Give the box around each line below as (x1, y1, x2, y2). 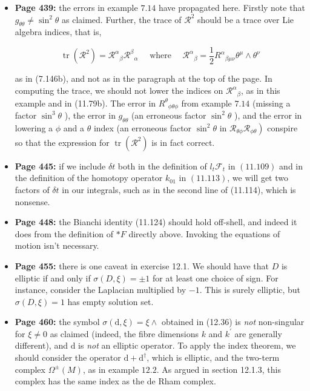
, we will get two (227, 171, 288, 184)
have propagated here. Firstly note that (158, 1, 305, 13)
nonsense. (15, 195, 50, 208)
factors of (15, 183, 50, 195)
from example (181, 96, 232, 109)
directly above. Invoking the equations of (128, 227, 280, 240)
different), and (15, 339, 68, 352)
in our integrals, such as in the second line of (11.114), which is (62, 183, 296, 195)
